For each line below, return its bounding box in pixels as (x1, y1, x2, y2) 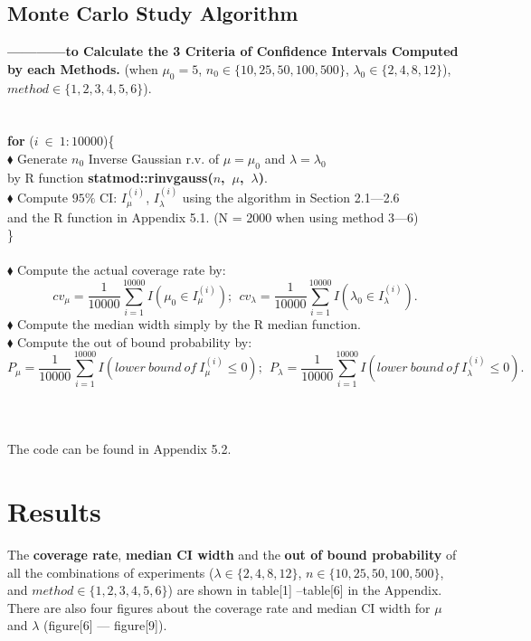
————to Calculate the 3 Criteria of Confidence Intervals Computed (7, 42, 459, 61)
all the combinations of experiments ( (7, 562, 214, 581)
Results (7, 493, 101, 529)
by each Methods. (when (7, 59, 158, 78)
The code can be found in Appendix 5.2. (7, 439, 232, 458)
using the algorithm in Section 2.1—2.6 (182, 188, 400, 207)
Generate (16, 148, 68, 167)
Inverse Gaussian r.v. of (88, 148, 220, 167)
